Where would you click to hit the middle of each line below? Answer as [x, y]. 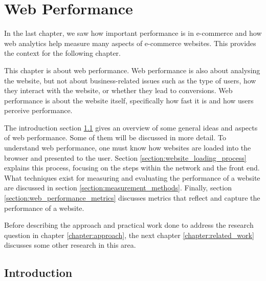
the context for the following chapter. [62, 53]
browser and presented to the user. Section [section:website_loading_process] [125, 157]
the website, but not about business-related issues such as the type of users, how [130, 80]
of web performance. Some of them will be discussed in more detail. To [115, 137]
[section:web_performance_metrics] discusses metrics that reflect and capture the [132, 198]
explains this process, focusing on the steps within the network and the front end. [132, 168]
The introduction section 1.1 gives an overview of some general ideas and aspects [131, 127]
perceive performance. [38, 110]
